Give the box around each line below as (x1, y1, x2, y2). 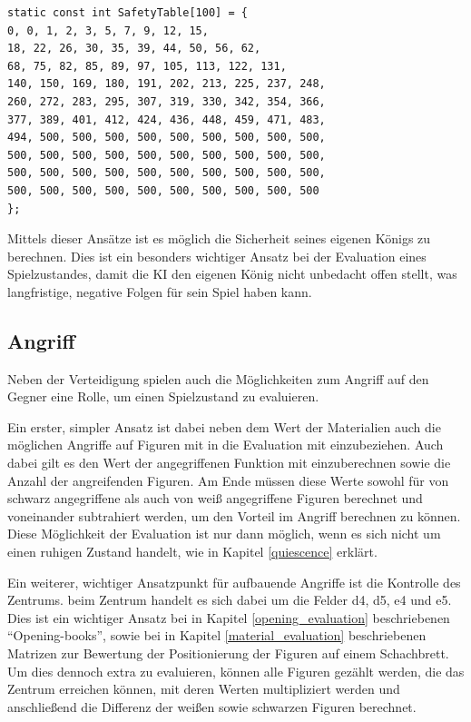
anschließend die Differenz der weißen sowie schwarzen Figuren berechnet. (7, 697, 417, 716)
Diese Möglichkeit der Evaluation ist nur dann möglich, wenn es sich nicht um (7, 524, 441, 543)
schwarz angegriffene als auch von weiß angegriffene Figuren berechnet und (7, 489, 423, 508)
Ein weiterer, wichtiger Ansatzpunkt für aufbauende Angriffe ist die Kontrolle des (7, 572, 461, 591)
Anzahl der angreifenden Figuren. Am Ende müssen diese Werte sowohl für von (7, 470, 449, 490)
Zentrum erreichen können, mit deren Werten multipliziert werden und (7, 679, 400, 698)
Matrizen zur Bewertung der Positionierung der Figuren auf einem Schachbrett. (7, 644, 449, 663)
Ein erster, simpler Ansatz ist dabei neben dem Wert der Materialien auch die (7, 417, 441, 436)
